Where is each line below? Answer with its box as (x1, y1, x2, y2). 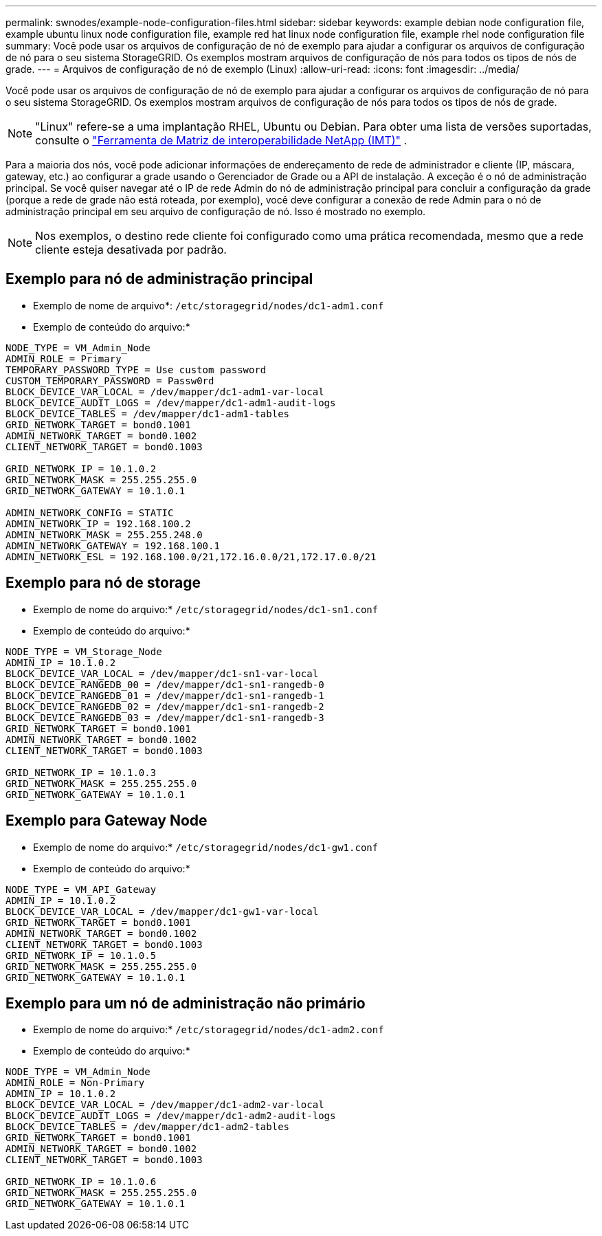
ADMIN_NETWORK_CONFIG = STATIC (5, 507, 174, 518)
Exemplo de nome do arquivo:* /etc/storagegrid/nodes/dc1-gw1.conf (33, 841, 379, 853)
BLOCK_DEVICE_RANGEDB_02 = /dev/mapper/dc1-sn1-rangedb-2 (5, 700, 324, 712)
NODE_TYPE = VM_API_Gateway (5, 883, 157, 895)
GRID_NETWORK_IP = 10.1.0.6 (5, 1176, 157, 1188)
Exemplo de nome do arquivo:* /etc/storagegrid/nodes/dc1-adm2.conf (33, 1024, 384, 1036)
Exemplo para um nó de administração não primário (5, 994, 366, 1012)
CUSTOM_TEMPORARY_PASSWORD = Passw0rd (5, 375, 214, 386)
